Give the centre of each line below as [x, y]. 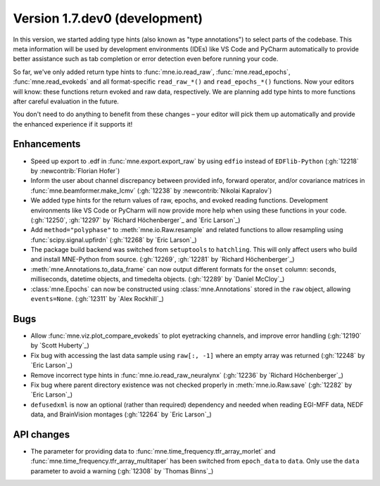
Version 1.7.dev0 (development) [108, 18]
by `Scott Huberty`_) [60, 345]
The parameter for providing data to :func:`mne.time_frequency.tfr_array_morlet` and [153, 451]
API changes [42, 434]
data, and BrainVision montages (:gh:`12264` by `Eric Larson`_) [121, 414]
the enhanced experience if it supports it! [73, 124]
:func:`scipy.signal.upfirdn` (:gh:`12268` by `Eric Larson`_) [114, 240]
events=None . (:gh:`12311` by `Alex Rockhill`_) [97, 299]
